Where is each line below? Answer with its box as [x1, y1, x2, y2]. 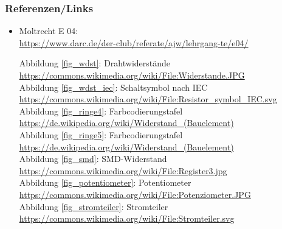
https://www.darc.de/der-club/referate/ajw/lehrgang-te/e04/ [19, 36, 249, 49]
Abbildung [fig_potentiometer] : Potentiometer [19, 176, 191, 189]
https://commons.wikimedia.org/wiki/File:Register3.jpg [19, 164, 227, 177]
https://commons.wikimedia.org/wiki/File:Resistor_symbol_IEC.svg [19, 93, 277, 105]
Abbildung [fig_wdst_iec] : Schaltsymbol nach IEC [19, 80, 208, 93]
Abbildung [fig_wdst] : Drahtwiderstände [19, 57, 171, 69]
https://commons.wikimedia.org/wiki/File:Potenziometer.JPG [19, 188, 251, 200]
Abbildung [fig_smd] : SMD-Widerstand [19, 152, 167, 165]
